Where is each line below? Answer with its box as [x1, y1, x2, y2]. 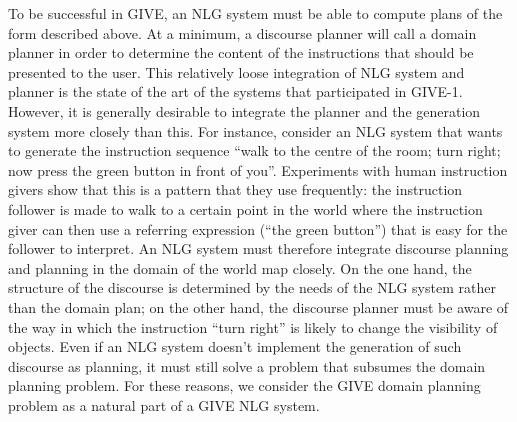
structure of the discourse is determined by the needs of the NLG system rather [8, 277, 496, 298]
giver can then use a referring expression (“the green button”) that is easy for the [8, 218, 508, 239]
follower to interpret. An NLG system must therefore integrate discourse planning [8, 238, 509, 259]
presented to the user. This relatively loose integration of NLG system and [8, 61, 465, 82]
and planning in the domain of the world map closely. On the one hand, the [8, 257, 472, 278]
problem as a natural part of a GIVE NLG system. [8, 394, 320, 415]
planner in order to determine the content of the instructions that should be [8, 42, 474, 63]
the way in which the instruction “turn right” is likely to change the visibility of [8, 316, 498, 337]
